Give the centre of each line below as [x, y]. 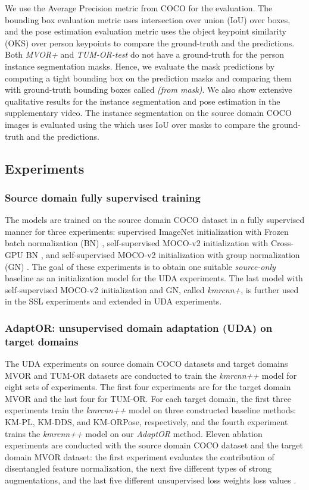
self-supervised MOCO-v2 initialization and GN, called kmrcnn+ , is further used [152, 289]
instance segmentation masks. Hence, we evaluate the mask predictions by [140, 66]
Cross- [282, 243]
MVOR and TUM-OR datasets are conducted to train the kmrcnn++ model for [151, 375]
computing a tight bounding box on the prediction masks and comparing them [148, 78]
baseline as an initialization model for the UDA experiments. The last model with [154, 278]
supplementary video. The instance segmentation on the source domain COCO [148, 113]
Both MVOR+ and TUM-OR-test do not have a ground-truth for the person [145, 54]
